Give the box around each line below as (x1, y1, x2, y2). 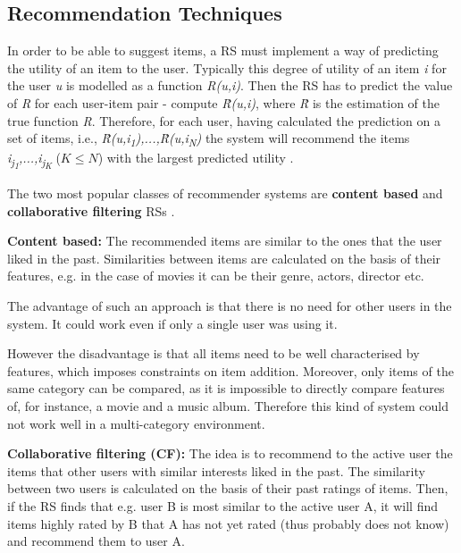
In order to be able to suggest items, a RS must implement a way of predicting (7, 41, 439, 60)
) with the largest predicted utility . (97, 148, 294, 167)
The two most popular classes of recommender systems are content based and (7, 184, 443, 203)
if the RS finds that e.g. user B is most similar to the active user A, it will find (7, 496, 438, 515)
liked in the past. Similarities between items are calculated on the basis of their (7, 248, 441, 267)
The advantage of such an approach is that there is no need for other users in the (7, 296, 452, 314)
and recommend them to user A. (7, 532, 185, 550)
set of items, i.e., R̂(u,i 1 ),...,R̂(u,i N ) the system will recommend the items (7, 129, 410, 149)
